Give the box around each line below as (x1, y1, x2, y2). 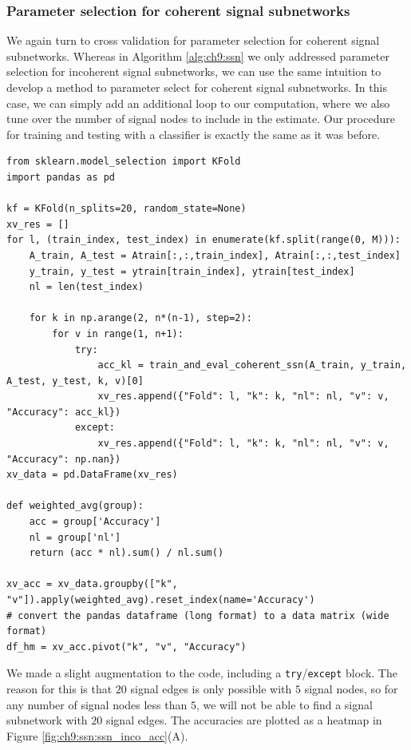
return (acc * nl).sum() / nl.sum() (29, 547, 224, 559)
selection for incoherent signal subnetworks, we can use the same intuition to (6, 63, 381, 80)
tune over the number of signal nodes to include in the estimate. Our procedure (6, 110, 395, 127)
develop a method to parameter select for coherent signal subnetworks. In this (6, 79, 387, 95)
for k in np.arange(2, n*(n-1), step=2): (29, 312, 252, 324)
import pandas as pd (6, 171, 116, 183)
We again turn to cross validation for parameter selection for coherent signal (6, 32, 380, 49)
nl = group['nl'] (29, 531, 121, 543)
